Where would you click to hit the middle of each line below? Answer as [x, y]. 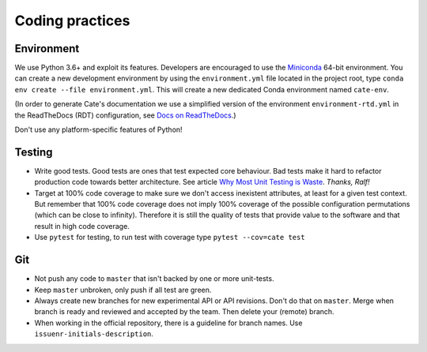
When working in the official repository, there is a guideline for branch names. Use [168, 323]
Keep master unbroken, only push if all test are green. [123, 290]
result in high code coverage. [82, 226]
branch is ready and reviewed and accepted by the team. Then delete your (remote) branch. [185, 312]
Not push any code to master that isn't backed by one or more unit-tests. [154, 279]
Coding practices [72, 21]
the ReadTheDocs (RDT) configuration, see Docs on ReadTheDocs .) [125, 115]
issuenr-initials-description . [94, 334]
